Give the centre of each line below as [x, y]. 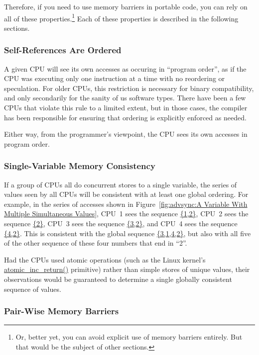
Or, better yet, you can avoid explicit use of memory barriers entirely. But [129, 337]
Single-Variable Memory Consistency [80, 166]
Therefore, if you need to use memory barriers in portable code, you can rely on [126, 6]
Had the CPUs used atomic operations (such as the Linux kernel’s [105, 259]
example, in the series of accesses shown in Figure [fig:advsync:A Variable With [126, 204]
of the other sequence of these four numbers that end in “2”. [96, 243]
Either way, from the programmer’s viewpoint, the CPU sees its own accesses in [126, 134]
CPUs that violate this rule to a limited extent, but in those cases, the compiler [126, 108]
